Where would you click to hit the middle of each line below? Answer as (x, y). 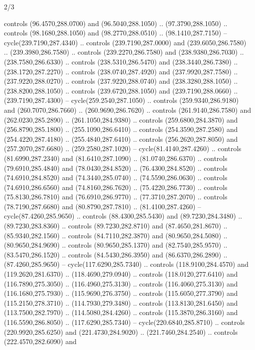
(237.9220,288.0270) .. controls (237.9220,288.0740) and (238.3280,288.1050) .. (121, 81)
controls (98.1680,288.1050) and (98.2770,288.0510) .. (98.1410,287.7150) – (115, 33)
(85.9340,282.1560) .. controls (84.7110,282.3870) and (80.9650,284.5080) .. (116, 235)
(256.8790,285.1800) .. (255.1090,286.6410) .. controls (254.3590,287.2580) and (121, 129)
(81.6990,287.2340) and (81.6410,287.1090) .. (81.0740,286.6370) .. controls (116, 158)
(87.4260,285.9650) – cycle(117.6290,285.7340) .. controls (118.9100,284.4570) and (126, 264)
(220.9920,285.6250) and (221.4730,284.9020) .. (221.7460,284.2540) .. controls (121, 332)
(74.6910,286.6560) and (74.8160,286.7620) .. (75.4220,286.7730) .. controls (116, 187)
